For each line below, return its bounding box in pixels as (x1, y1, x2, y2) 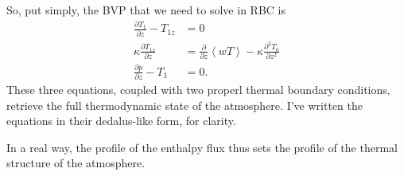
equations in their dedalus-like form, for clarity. (6, 112, 236, 129)
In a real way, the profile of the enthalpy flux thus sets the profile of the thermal (6, 139, 398, 155)
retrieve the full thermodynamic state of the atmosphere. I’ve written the (6, 96, 363, 113)
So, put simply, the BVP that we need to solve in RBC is (6, 2, 286, 18)
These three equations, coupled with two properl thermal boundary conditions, (6, 80, 390, 97)
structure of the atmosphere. (6, 154, 146, 171)
